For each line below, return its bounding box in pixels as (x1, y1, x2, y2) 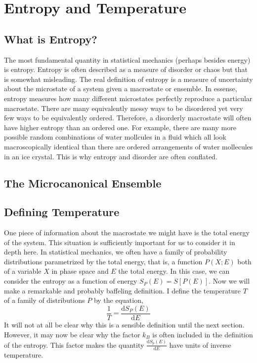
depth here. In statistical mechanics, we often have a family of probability (4, 247, 227, 257)
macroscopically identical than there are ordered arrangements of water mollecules (4, 141, 253, 151)
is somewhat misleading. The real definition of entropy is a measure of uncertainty (4, 73, 253, 84)
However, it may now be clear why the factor (4, 329, 140, 339)
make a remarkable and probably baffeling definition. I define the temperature (4, 285, 241, 295)
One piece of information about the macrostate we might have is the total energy (4, 227, 250, 238)
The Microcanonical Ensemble (4, 175, 162, 190)
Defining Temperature (4, 204, 120, 219)
